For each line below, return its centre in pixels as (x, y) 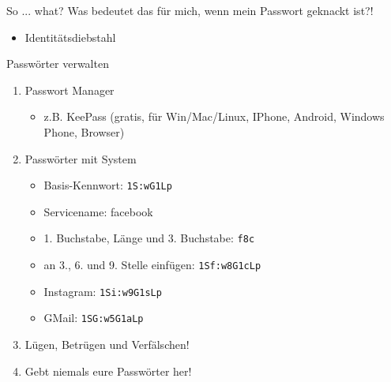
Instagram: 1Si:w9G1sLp (103, 291)
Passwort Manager (70, 90)
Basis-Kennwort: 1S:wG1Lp (108, 185)
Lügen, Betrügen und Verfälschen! (107, 345)
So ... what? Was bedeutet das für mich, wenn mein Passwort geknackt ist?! (190, 10)
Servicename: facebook (98, 211)
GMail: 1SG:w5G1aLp (94, 318)
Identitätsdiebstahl (70, 37)
